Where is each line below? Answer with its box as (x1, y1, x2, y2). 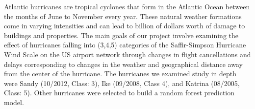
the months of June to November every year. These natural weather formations (4, 11, 242, 21)
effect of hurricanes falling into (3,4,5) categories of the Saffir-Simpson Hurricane (4, 40, 246, 50)
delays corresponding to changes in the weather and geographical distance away (4, 59, 243, 69)
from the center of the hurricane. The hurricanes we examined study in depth (4, 68, 237, 79)
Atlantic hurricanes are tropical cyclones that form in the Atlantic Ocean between (4, 1, 250, 11)
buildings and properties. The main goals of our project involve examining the (4, 30, 238, 40)
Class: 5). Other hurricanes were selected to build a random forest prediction (4, 87, 235, 98)
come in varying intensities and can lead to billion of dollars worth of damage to (4, 21, 245, 31)
